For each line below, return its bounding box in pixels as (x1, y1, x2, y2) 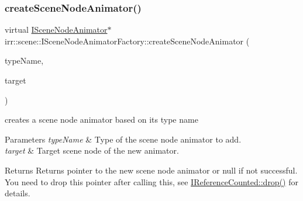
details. (5, 187, 30, 199)
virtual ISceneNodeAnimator (5, 23, 108, 36)
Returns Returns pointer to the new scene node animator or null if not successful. (5, 164, 298, 176)
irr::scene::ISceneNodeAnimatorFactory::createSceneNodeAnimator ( (5, 34, 250, 47)
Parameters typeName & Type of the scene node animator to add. (5, 133, 242, 145)
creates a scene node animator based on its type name (5, 113, 198, 126)
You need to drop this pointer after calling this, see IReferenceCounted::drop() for (5, 175, 298, 188)
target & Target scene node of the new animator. (5, 144, 179, 157)
